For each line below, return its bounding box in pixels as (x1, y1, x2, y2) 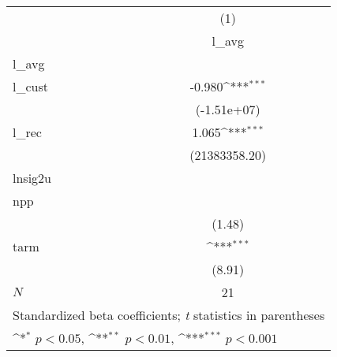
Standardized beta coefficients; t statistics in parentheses (13, 306, 325, 324)
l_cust (13, 77, 48, 95)
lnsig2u (13, 169, 51, 187)
